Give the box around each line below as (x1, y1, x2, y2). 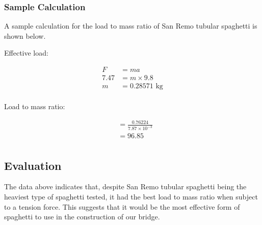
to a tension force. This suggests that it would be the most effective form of (4, 201, 240, 212)
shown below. (4, 30, 46, 41)
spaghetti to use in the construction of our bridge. (4, 211, 160, 222)
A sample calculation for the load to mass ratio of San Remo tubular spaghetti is (4, 20, 257, 31)
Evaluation (4, 157, 62, 173)
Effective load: (4, 47, 48, 58)
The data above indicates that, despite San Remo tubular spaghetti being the (4, 181, 247, 192)
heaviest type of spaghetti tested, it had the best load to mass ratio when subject (4, 191, 258, 202)
